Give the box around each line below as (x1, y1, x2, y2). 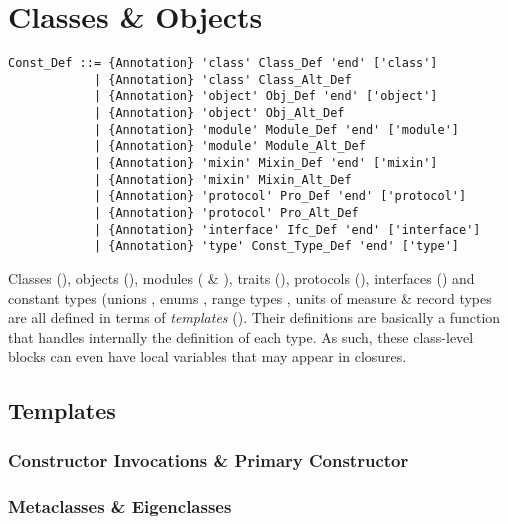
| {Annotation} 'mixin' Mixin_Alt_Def (93, 172, 352, 187)
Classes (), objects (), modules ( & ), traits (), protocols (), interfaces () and (8, 268, 475, 288)
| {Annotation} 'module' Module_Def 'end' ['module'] (93, 122, 460, 137)
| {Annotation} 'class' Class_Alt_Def (93, 72, 352, 87)
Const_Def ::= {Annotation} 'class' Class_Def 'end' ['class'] (8, 56, 438, 71)
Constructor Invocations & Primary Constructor (8, 447, 409, 472)
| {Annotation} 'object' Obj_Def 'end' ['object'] (93, 89, 438, 104)
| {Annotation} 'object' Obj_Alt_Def (93, 106, 345, 121)
